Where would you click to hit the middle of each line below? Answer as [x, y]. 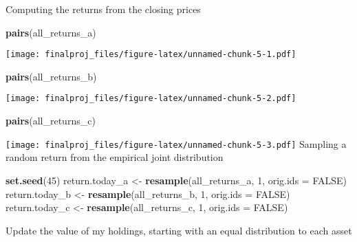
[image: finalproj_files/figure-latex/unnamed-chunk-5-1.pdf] [151, 55]
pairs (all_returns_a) [51, 32]
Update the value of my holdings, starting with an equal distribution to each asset [179, 230]
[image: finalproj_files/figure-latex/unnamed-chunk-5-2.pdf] [151, 99]
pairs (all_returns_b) [51, 76]
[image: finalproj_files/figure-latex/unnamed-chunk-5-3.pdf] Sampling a [176, 143]
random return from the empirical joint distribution [115, 157]
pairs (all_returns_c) [51, 121]
